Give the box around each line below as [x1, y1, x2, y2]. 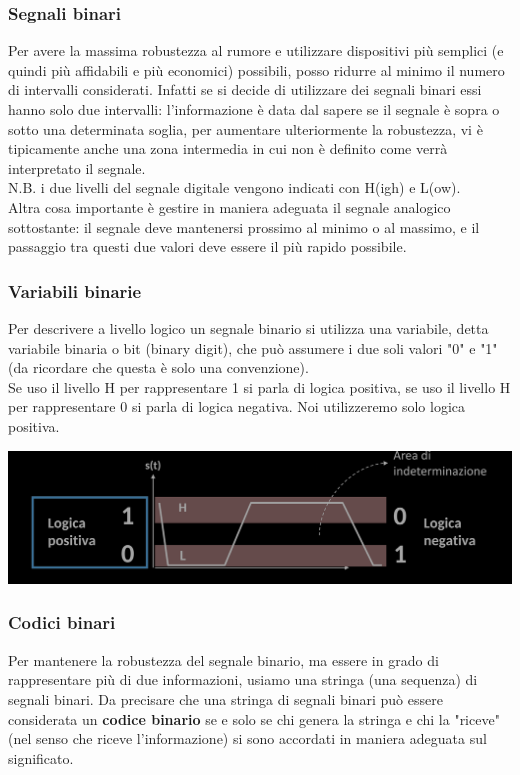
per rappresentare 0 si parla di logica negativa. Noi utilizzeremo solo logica [8, 396, 466, 417]
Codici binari [8, 610, 116, 635]
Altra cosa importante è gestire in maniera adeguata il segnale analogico [8, 196, 451, 217]
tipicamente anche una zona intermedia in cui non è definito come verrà [8, 138, 448, 159]
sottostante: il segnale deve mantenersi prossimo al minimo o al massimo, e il [8, 216, 480, 237]
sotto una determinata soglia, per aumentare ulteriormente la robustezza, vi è [8, 118, 483, 139]
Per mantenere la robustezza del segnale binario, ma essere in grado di [8, 649, 439, 670]
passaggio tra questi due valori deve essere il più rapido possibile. [8, 236, 407, 257]
